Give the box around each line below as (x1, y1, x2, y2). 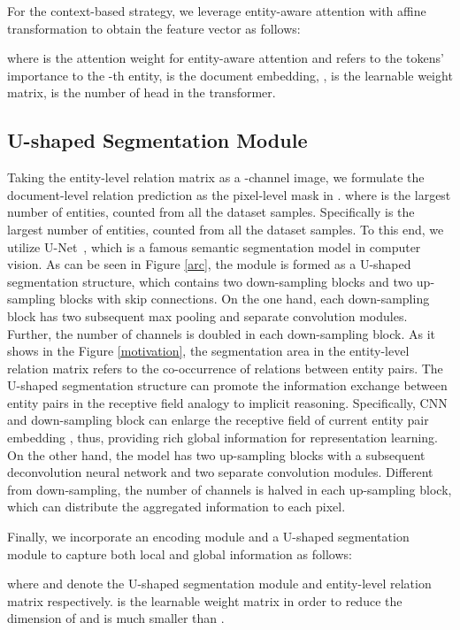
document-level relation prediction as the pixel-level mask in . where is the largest (7, 185, 451, 204)
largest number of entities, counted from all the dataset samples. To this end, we (7, 219, 444, 238)
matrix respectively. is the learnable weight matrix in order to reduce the (7, 591, 402, 610)
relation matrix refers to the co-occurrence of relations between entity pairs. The (7, 358, 443, 377)
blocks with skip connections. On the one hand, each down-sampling (59, 289, 430, 308)
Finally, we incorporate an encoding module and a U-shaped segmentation (7, 527, 410, 546)
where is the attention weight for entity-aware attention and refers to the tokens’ (7, 49, 444, 67)
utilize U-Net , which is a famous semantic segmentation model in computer (7, 237, 421, 256)
